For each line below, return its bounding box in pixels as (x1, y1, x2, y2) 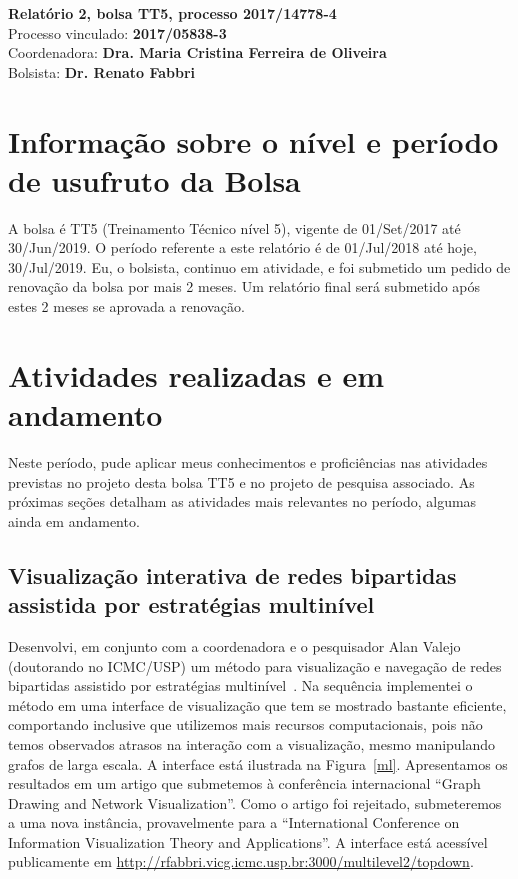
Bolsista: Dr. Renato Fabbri (8, 61, 196, 82)
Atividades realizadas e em (8, 354, 384, 395)
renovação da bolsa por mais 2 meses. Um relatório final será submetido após (8, 276, 481, 297)
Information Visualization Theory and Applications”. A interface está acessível (8, 831, 488, 852)
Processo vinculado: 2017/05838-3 (8, 22, 227, 43)
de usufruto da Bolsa (8, 159, 301, 200)
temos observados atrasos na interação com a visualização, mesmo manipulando (8, 733, 496, 754)
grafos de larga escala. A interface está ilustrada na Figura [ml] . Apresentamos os (8, 753, 508, 774)
